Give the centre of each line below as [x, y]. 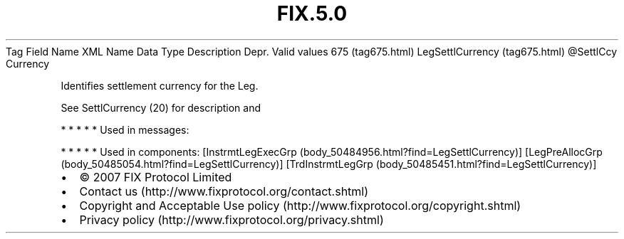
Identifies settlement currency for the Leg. [160, 85]
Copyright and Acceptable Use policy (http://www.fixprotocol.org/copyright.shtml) [300, 205]
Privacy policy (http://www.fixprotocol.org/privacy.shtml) [232, 219]
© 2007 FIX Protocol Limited [156, 177]
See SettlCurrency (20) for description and [161, 107]
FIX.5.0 [312, 14]
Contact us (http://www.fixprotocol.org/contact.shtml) [224, 191]
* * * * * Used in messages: [125, 129]
